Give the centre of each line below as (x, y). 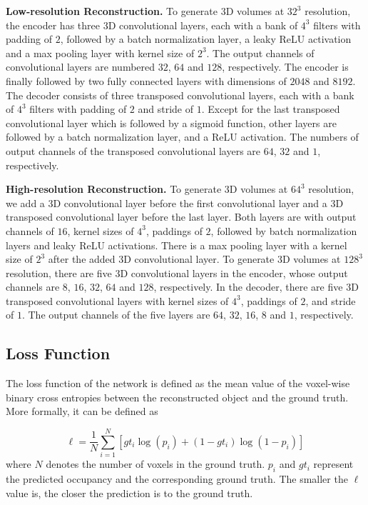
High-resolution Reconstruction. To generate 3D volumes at (147, 189)
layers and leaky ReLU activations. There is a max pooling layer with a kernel (177, 245)
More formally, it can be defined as (82, 411)
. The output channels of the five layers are (116, 315)
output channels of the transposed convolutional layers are (133, 150)
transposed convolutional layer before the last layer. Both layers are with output (181, 217)
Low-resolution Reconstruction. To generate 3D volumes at (145, 11)
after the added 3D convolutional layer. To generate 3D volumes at (194, 259)
